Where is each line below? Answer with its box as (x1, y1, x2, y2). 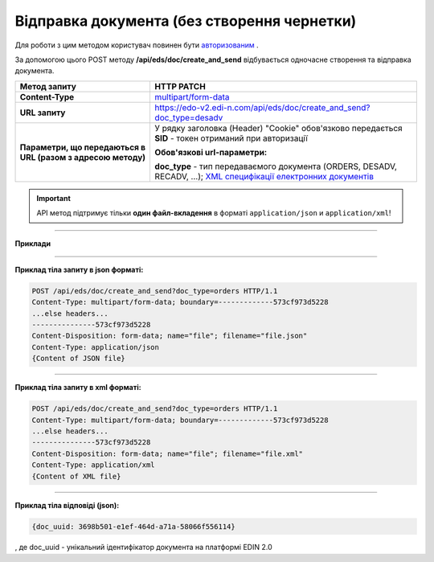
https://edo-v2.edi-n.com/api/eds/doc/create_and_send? (154, 101, 371, 113)
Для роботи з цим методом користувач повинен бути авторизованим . (14, 40, 259, 50)
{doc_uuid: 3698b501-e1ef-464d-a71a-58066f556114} (31, 522, 236, 531)
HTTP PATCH (154, 80, 207, 92)
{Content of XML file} (31, 471, 121, 481)
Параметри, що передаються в (19, 142, 146, 153)
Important (36, 193, 72, 203)
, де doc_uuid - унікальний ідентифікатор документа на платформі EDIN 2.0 (14, 543, 272, 552)
